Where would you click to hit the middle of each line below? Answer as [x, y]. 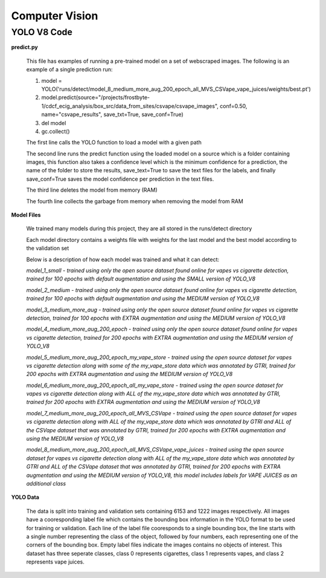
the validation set [48, 248]
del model [54, 123]
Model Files [26, 215]
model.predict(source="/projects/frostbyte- [96, 97]
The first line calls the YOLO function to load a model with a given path [114, 143]
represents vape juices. [55, 562]
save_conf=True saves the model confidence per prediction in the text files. [120, 179]
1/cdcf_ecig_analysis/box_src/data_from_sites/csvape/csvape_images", [130, 106]
